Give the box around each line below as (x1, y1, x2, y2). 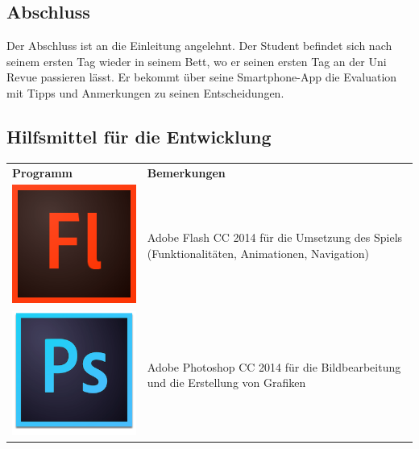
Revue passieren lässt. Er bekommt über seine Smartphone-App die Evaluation (6, 69, 397, 85)
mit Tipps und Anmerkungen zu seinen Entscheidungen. (6, 84, 284, 101)
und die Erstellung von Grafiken (147, 374, 306, 391)
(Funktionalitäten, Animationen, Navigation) (147, 245, 369, 262)
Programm (12, 164, 73, 181)
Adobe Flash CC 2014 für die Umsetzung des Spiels (147, 229, 403, 246)
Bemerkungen (147, 164, 226, 181)
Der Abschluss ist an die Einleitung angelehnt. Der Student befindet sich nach (6, 37, 392, 54)
